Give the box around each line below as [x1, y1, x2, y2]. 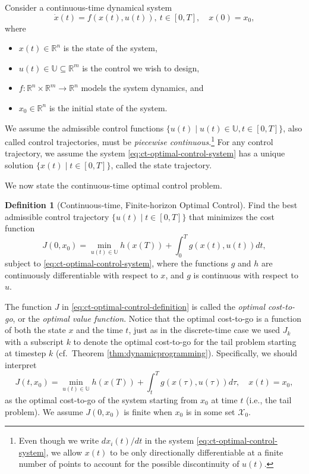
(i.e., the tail [246, 393, 292, 406]
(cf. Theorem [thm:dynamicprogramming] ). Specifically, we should [55, 347, 298, 359]
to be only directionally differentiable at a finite [109, 445, 283, 458]
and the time [76, 324, 123, 336]
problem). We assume [5, 405, 83, 418]
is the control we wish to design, [82, 61, 200, 74]
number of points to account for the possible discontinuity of [18, 457, 239, 470]
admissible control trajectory [5, 210, 109, 222]
